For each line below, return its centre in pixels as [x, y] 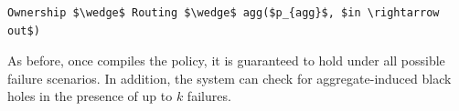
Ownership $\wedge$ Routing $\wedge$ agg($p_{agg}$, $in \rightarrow [224, 13]
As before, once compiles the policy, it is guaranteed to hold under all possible [226, 61]
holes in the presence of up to [90, 96]
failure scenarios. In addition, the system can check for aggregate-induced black [229, 78]
